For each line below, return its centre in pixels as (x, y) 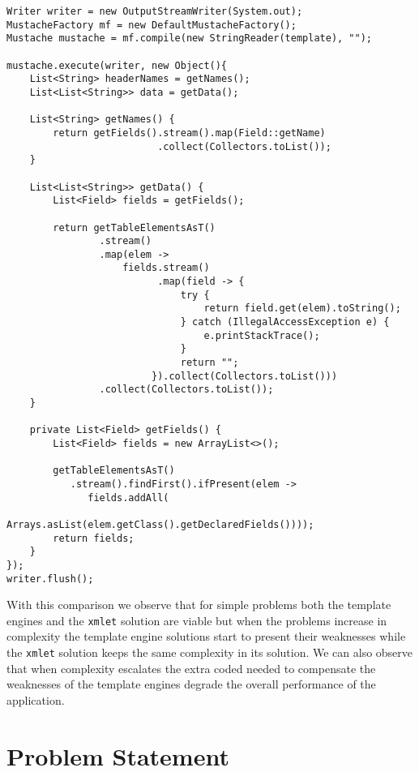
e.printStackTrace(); (262, 335)
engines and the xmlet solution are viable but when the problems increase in (197, 620)
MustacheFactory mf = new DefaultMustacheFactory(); (152, 25)
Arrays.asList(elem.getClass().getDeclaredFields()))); (160, 524)
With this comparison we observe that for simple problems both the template (199, 605)
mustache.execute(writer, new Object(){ (117, 65)
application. (36, 699)
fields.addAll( (128, 498)
